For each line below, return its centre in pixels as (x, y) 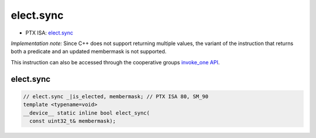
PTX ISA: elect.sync (49, 33)
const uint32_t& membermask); (73, 121)
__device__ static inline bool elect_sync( (87, 113)
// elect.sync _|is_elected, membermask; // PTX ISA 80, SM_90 (116, 96)
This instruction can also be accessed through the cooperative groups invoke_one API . (115, 62)
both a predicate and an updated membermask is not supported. (89, 51)
